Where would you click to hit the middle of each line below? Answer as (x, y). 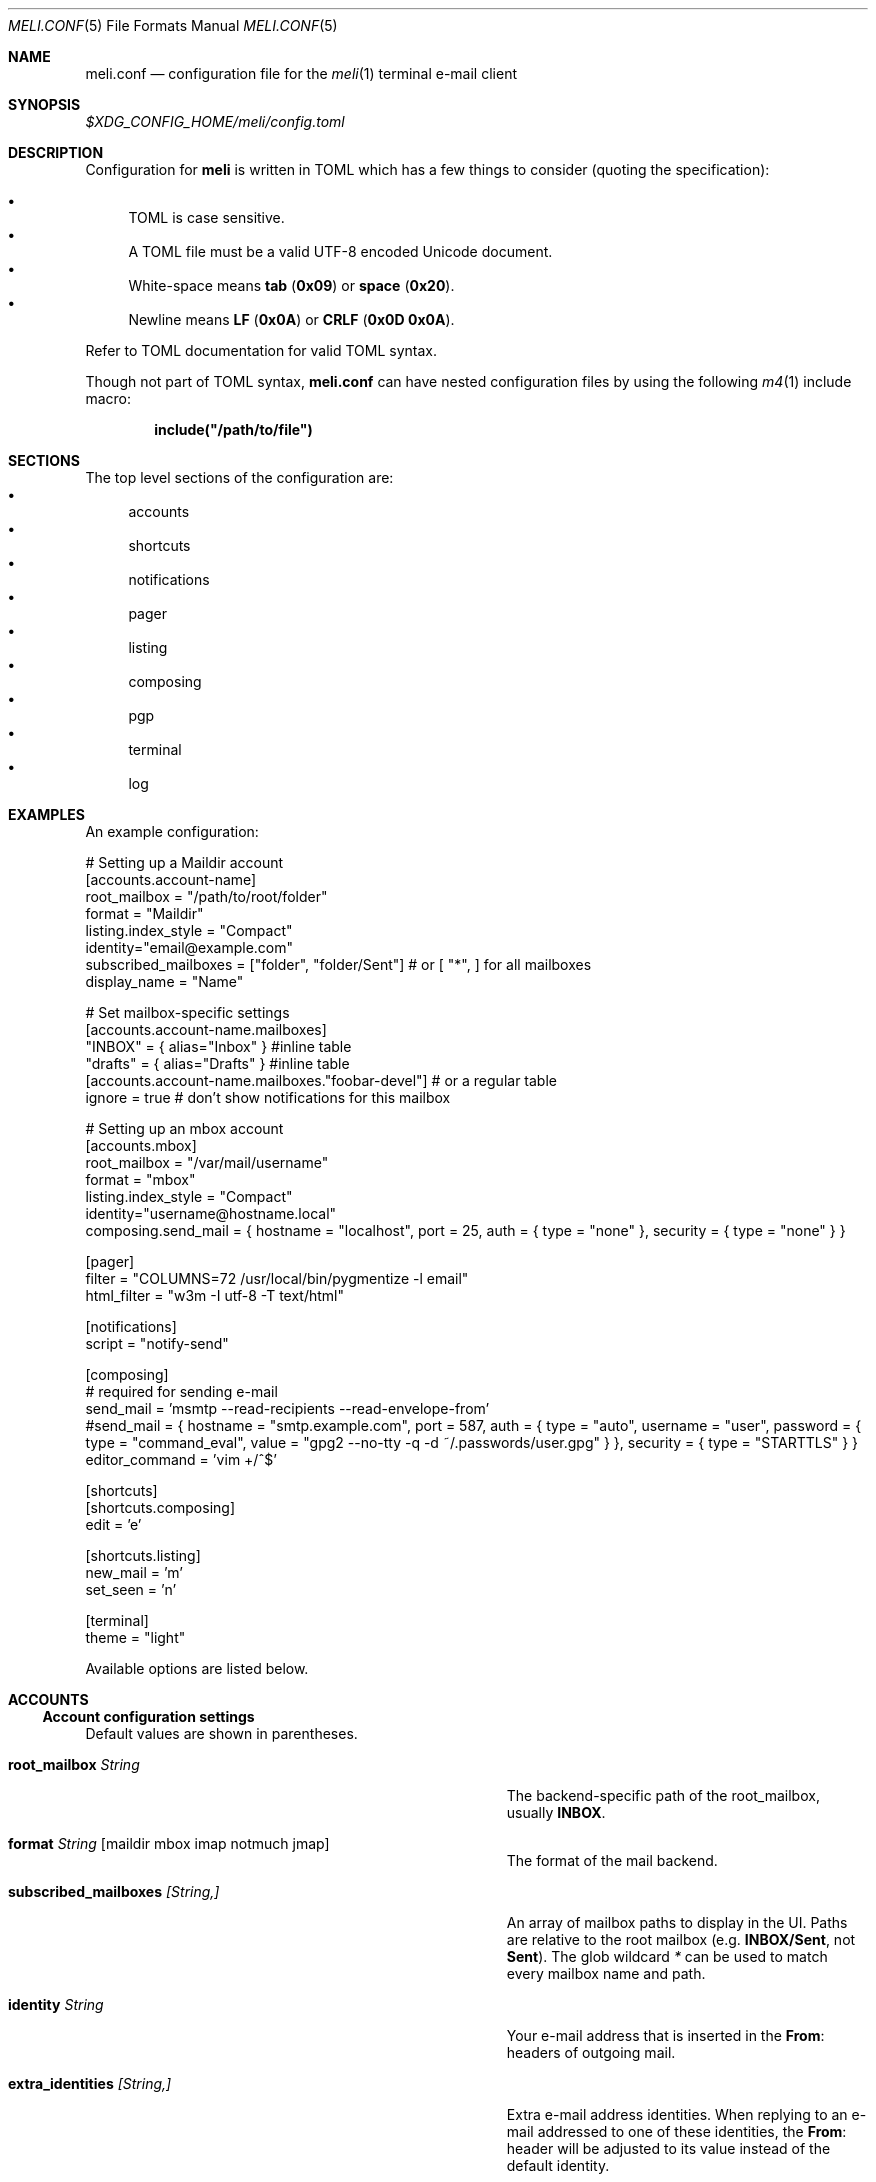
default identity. (558, 2165)
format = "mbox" (140, 1179)
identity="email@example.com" (189, 947)
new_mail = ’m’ (134, 1572)
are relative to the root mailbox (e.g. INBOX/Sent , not (681, 1939)
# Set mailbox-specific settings (187, 1012)
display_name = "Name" (164, 981)
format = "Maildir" (144, 913)
